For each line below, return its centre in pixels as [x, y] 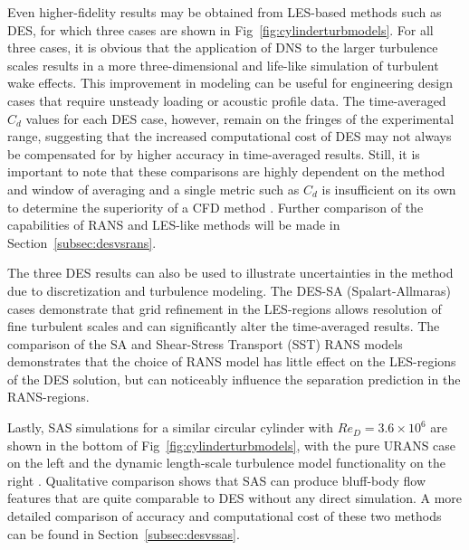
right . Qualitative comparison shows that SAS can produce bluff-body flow [217, 480]
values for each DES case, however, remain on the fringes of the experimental [240, 118]
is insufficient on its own [389, 189]
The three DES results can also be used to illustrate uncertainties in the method [230, 273]
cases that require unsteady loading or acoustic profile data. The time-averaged [227, 100]
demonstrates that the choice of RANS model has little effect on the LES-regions [232, 361]
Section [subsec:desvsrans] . [82, 242]
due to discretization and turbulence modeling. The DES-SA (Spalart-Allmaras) [229, 290]
